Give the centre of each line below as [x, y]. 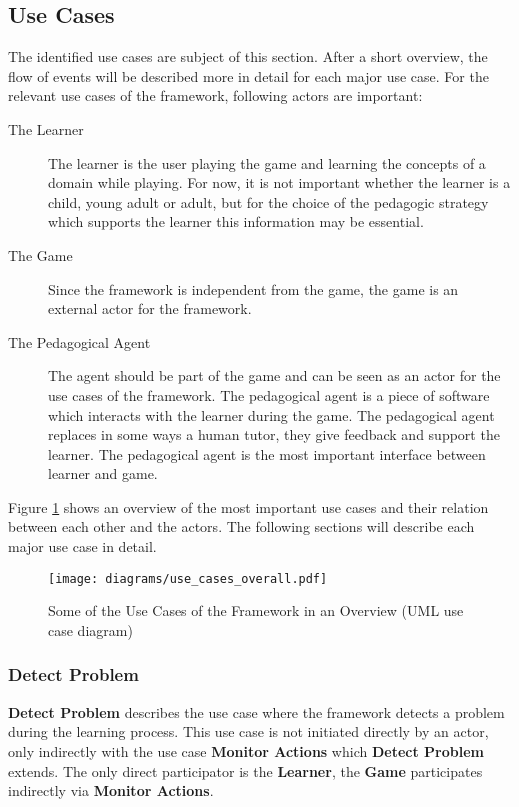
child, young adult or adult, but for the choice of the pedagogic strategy [268, 201]
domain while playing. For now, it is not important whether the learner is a [279, 182]
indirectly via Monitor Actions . [111, 790]
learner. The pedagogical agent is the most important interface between [267, 453]
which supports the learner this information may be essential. [236, 221]
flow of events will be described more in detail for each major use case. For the [248, 75]
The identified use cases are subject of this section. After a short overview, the [248, 56]
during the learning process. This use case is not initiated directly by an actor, [248, 731]
